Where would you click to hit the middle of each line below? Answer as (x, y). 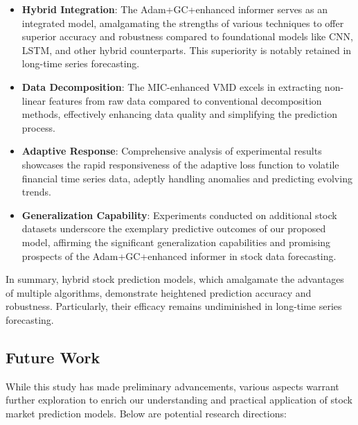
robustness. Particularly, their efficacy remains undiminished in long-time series (174, 306)
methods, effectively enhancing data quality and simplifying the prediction (180, 114)
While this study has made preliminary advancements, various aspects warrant (172, 386)
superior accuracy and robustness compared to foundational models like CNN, (187, 36)
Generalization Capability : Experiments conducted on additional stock (179, 215)
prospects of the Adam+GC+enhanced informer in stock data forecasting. (179, 255)
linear (34, 100)
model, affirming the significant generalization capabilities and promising (176, 242)
